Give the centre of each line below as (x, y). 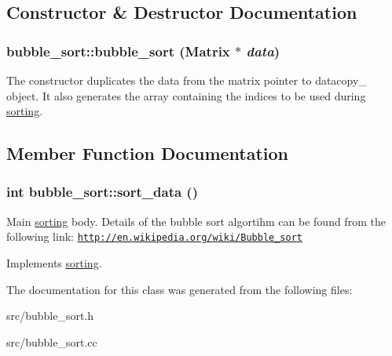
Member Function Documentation (148, 153)
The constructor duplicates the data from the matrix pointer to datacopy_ (187, 80)
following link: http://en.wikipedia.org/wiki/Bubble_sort (154, 236)
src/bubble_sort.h (50, 316)
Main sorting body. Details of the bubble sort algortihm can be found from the (196, 221)
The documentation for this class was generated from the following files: (180, 289)
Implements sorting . (54, 263)
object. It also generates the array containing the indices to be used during (186, 95)
